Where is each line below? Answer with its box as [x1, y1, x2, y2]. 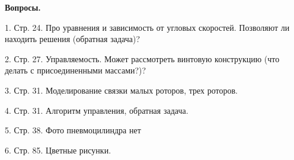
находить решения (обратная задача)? [5, 33, 140, 45]
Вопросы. [5, 1, 41, 13]
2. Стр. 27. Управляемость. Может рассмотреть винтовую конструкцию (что [5, 52, 280, 65]
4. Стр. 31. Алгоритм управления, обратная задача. [5, 104, 188, 116]
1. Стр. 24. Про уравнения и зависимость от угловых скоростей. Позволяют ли [5, 21, 290, 33]
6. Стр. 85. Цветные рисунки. [5, 143, 111, 156]
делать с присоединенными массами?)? [5, 64, 146, 76]
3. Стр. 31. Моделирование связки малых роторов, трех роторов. [5, 84, 238, 96]
